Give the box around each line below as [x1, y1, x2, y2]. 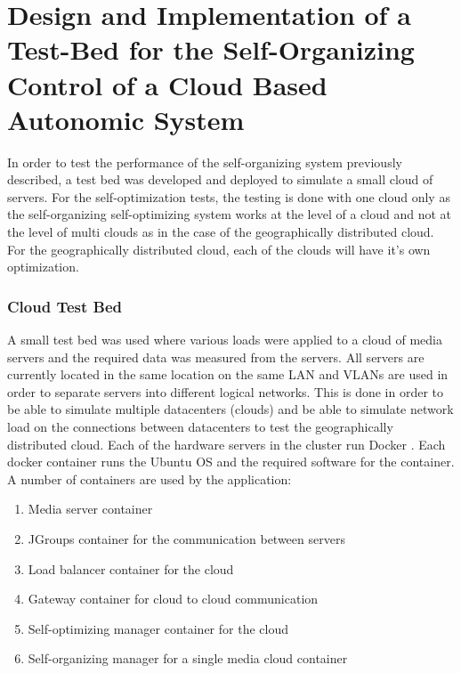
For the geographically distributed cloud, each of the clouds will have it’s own [7, 239, 431, 258]
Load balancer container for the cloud [28, 559, 234, 578]
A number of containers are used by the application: [7, 469, 292, 488]
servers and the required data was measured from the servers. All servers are [7, 347, 425, 366]
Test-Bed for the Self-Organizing [7, 31, 415, 68]
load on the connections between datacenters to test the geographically [7, 418, 393, 436]
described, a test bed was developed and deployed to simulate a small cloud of [7, 170, 433, 189]
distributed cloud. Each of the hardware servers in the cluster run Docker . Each [7, 434, 446, 453]
